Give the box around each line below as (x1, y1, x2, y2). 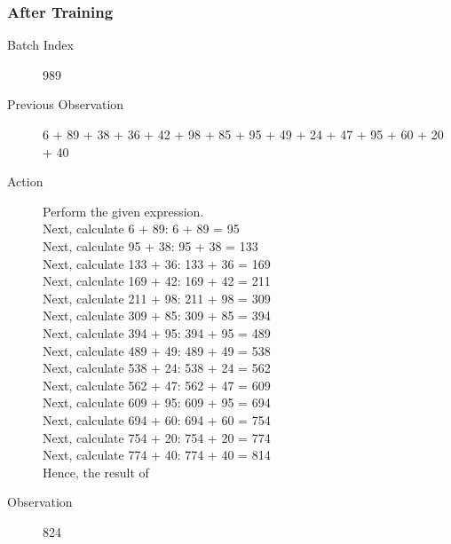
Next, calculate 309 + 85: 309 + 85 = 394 (43, 306, 271, 325)
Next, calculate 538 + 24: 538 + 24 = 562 (43, 359, 271, 377)
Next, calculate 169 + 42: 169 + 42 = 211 (43, 272, 271, 290)
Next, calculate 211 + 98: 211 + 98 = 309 (43, 288, 271, 307)
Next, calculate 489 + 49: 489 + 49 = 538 (43, 341, 271, 359)
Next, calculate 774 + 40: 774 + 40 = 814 (43, 445, 271, 464)
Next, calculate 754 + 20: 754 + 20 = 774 (43, 428, 271, 446)
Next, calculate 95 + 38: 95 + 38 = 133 (43, 236, 258, 255)
